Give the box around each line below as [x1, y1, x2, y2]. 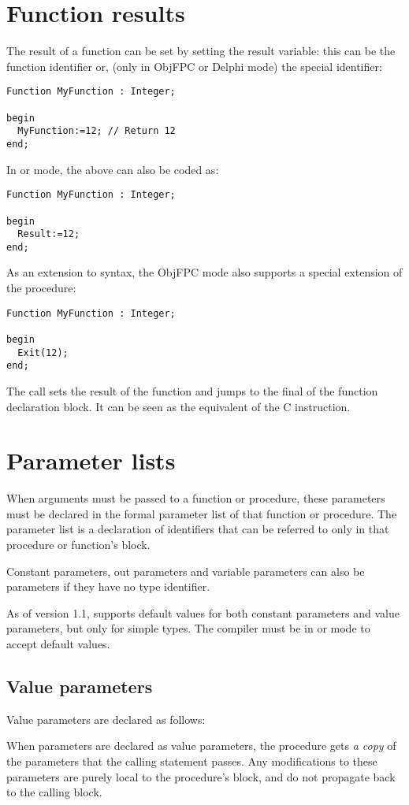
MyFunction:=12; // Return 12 [17, 125, 176, 137]
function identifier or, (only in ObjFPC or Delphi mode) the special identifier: [6, 57, 382, 74]
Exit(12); [17, 347, 69, 358]
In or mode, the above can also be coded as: [6, 161, 219, 177]
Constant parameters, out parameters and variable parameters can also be [6, 562, 365, 579]
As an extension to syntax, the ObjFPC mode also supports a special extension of [6, 264, 403, 280]
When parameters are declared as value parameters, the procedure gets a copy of [6, 737, 396, 754]
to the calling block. [6, 784, 102, 800]
